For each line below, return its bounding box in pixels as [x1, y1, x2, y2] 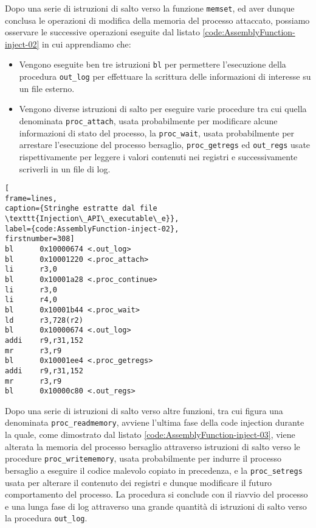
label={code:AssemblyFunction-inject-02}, [5, 224, 179, 233]
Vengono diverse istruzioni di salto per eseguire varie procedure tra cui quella [19, 102, 307, 115]
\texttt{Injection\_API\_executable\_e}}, [5, 214, 179, 224]
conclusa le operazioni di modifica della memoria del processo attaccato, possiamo [5, 13, 310, 26]
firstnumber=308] [5, 234, 75, 244]
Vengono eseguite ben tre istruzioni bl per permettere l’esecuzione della [19, 58, 286, 71]
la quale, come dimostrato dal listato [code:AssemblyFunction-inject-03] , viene [5, 428, 295, 441]
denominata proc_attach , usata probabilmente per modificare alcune [19, 114, 278, 127]
